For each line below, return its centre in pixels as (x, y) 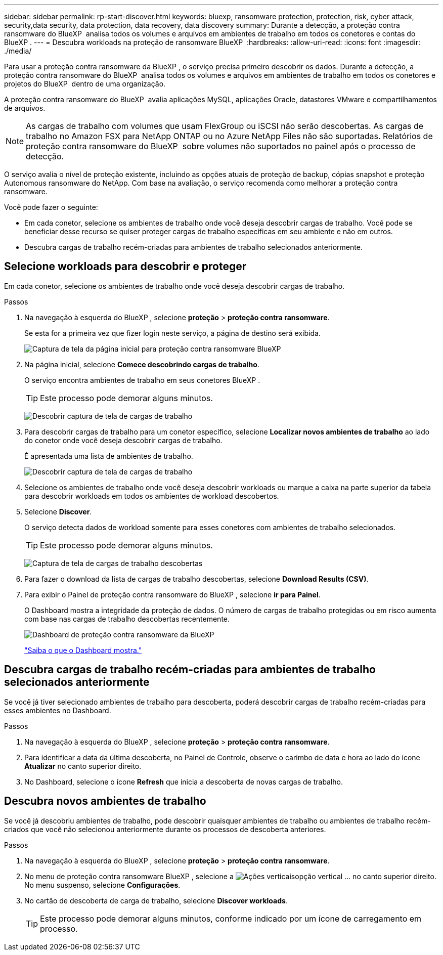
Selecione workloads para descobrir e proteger (125, 267)
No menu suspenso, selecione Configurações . (102, 885)
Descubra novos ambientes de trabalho (105, 801)
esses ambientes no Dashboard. (58, 710)
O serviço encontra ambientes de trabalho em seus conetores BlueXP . (142, 380)
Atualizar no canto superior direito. (83, 766)
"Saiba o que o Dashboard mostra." (83, 650)
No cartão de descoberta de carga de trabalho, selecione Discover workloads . (156, 900)
